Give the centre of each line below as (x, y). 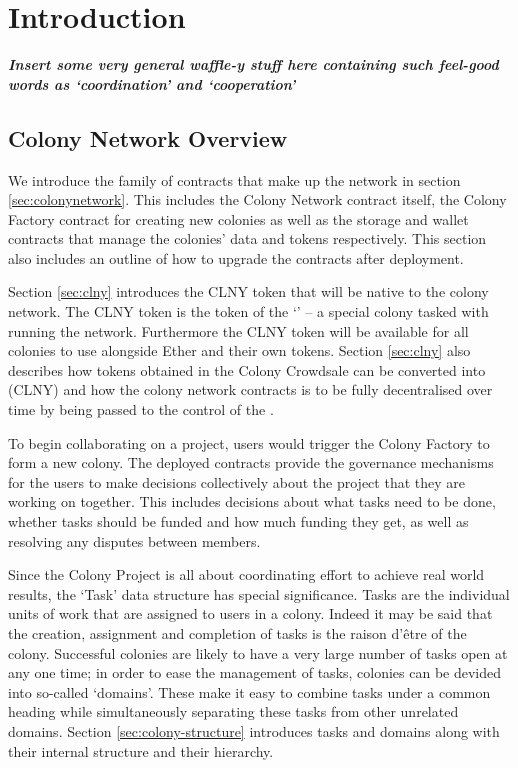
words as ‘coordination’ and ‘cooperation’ (152, 83)
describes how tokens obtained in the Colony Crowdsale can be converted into (247, 369)
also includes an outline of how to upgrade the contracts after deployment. (236, 257)
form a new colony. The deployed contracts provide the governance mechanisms (251, 462)
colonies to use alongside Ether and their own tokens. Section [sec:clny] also (239, 350)
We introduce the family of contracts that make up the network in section (234, 179)
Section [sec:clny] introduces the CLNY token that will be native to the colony (248, 291)
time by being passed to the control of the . (141, 409)
